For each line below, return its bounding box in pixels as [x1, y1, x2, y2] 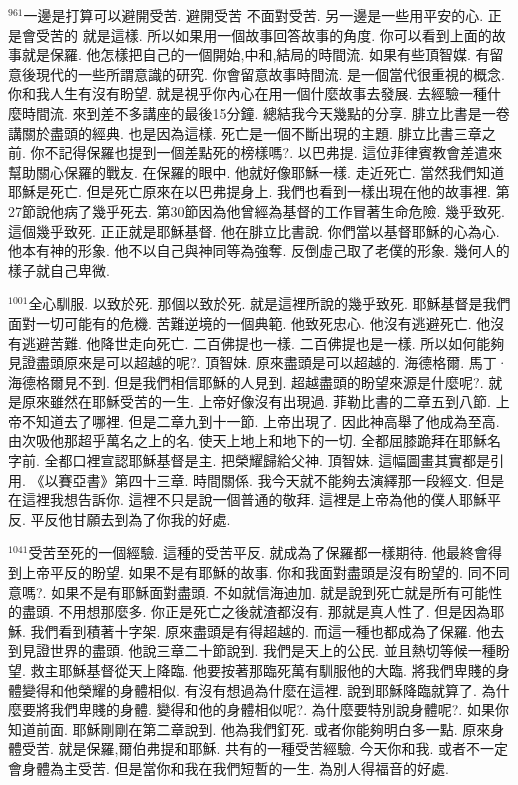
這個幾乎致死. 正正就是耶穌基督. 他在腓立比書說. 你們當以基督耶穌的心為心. [8, 220, 500, 241]
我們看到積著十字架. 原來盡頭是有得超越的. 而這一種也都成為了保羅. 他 [30, 620, 491, 641]
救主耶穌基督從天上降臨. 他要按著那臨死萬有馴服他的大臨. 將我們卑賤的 [30, 660, 496, 680]
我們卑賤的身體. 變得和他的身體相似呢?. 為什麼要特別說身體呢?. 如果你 [49, 699, 509, 720]
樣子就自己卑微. [8, 259, 110, 280]
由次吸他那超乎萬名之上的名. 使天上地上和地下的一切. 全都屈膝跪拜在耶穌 [8, 430, 488, 451]
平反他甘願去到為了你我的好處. [30, 508, 231, 529]
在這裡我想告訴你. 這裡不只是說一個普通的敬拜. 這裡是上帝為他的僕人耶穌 [8, 489, 488, 510]
